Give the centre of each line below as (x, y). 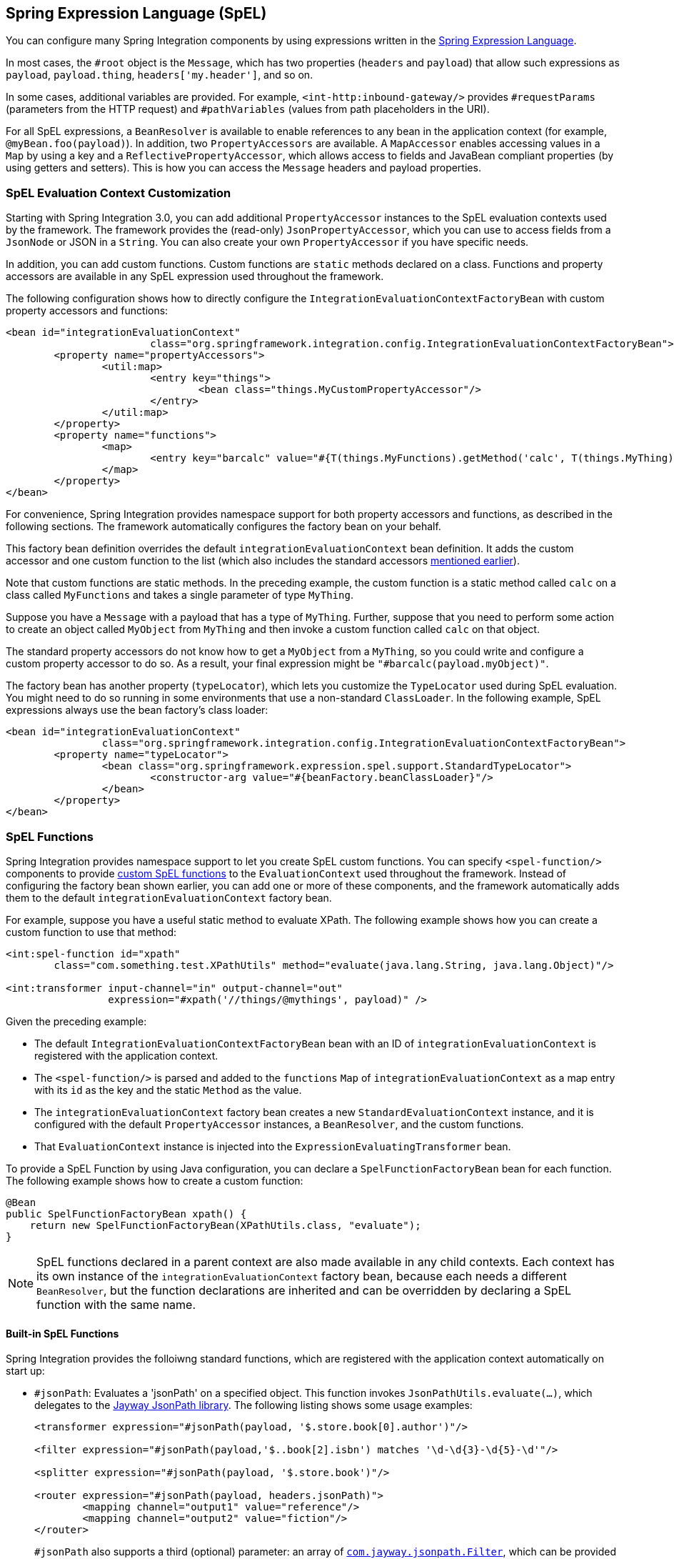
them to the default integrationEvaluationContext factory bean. (169, 897)
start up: (25, 1371)
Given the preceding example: (76, 1021)
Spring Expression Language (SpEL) (136, 13)
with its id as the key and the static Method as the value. (168, 1090)
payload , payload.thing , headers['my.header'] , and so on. (160, 75)
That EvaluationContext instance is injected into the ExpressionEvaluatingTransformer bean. (273, 1146)
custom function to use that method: (91, 932)
